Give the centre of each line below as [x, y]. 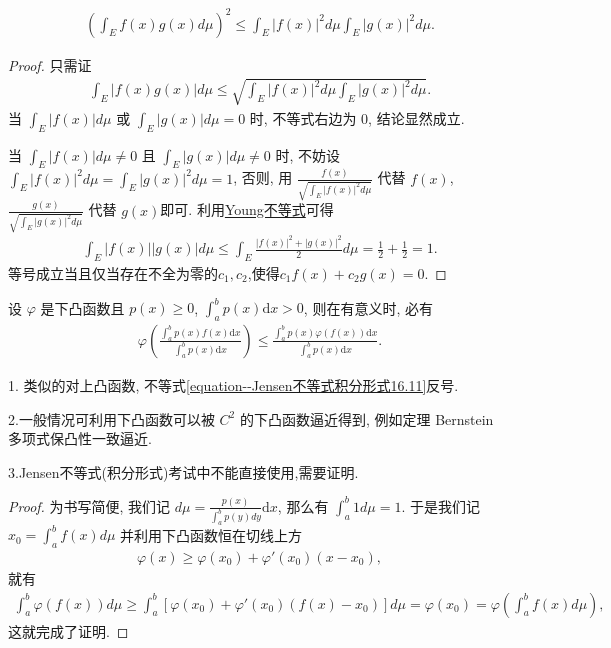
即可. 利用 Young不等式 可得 [247, 209]
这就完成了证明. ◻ [68, 630]
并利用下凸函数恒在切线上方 [211, 534]
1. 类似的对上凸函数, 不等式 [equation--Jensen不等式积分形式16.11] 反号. [233, 384]
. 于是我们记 [440, 505]
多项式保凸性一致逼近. [80, 438]
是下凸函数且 [82, 307]
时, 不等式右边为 [303, 117]
